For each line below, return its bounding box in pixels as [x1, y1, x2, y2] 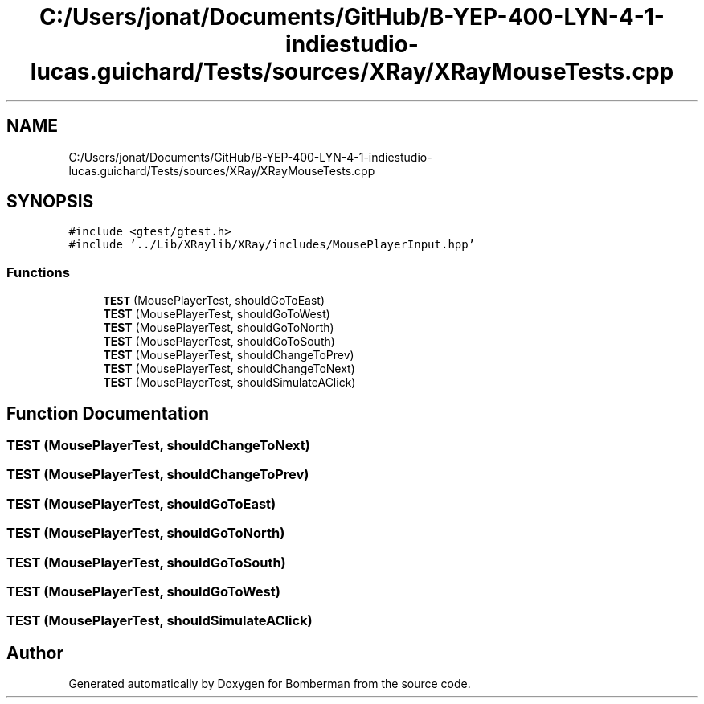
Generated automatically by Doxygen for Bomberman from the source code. [68, 677, 471, 691]
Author [6, 642, 63, 663]
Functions [6, 264, 70, 280]
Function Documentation [6, 403, 209, 424]
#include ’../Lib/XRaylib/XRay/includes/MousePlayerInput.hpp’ [68, 238, 476, 252]
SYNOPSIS [6, 191, 94, 212]
